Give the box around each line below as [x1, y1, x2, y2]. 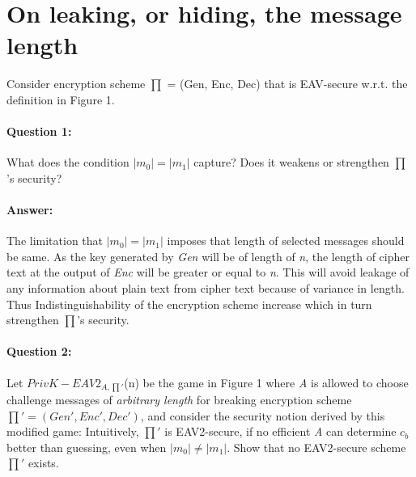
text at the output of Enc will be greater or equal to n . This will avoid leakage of [6, 264, 410, 281]
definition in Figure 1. [6, 91, 115, 108]
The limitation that [6, 232, 104, 249]
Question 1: [6, 123, 72, 140]
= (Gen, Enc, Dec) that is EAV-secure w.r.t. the [167, 75, 408, 92]
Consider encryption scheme [6, 75, 146, 92]
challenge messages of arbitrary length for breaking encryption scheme [6, 391, 352, 408]
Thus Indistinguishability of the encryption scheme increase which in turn [6, 295, 372, 312]
